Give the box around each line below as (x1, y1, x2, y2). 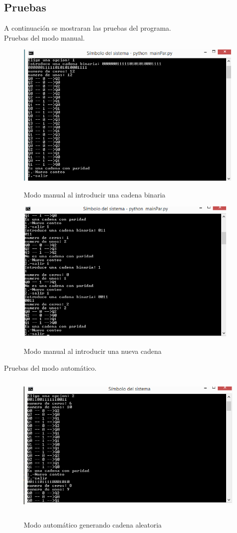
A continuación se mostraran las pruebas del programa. (4, 23, 171, 33)
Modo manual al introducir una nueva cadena (24, 346, 161, 356)
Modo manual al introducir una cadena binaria (24, 189, 165, 199)
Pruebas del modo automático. (4, 362, 97, 373)
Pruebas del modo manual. (4, 32, 85, 43)
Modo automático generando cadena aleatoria (24, 519, 162, 530)
